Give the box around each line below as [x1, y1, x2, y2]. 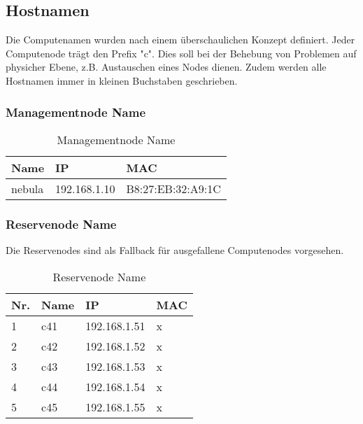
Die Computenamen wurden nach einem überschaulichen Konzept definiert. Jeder [6, 32, 355, 47]
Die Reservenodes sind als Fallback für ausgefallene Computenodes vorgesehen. [6, 243, 344, 257]
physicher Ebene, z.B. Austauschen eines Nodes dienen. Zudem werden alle [6, 59, 327, 74]
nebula [11, 180, 44, 197]
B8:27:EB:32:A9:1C [126, 180, 221, 197]
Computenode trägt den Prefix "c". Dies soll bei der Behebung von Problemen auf [6, 45, 357, 60]
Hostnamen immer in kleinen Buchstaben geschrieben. [6, 73, 238, 87]
